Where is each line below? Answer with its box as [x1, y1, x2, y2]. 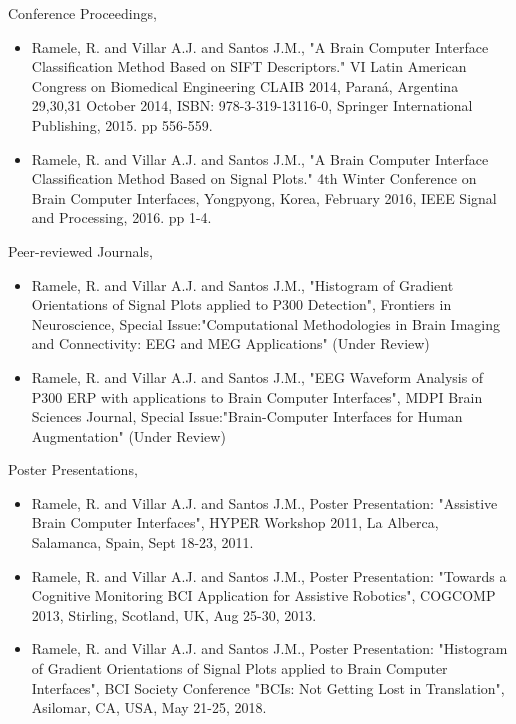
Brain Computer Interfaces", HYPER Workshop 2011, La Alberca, [31, 512, 439, 533]
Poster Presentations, [8, 459, 138, 480]
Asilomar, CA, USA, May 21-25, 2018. [31, 697, 267, 718]
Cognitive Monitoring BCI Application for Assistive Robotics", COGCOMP [31, 585, 496, 606]
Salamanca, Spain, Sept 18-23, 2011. [31, 532, 254, 553]
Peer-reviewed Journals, [8, 240, 153, 261]
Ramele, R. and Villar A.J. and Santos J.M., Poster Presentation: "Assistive [31, 492, 498, 513]
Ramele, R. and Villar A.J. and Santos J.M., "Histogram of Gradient [31, 274, 454, 295]
